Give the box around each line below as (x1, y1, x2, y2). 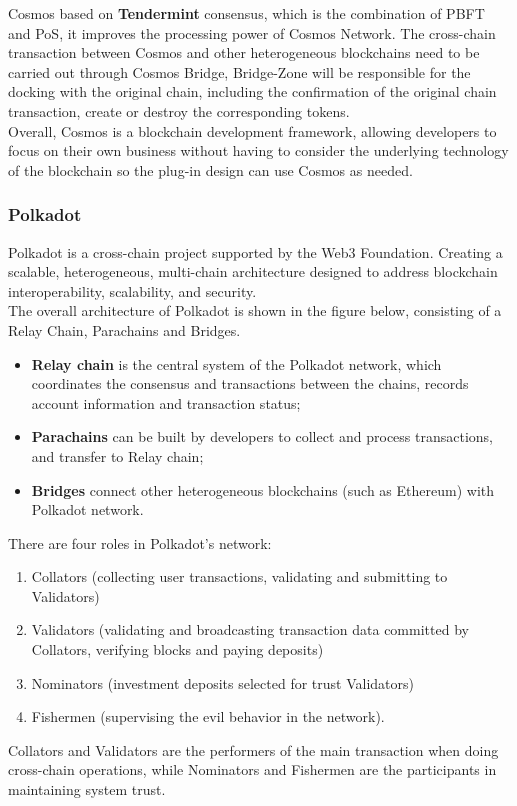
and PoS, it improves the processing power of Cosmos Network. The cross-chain (8, 22, 496, 43)
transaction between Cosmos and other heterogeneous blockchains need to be (8, 42, 480, 63)
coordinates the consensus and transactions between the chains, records (31, 373, 469, 394)
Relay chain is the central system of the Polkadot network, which (31, 353, 442, 374)
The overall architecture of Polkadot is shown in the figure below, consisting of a (8, 300, 502, 321)
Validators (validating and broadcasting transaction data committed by (31, 619, 469, 640)
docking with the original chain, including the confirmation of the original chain (8, 81, 497, 102)
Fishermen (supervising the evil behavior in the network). (31, 706, 385, 727)
